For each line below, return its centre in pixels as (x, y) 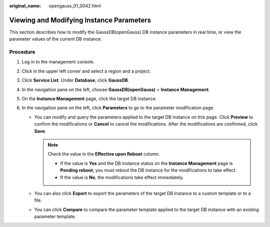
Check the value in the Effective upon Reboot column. (104, 154)
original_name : (25, 6)
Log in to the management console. (58, 62)
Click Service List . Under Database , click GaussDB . (75, 80)
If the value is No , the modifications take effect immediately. (122, 177)
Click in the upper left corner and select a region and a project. (86, 71)
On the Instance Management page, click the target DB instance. (89, 98)
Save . (40, 131)
